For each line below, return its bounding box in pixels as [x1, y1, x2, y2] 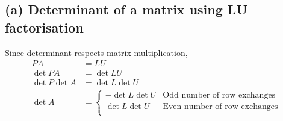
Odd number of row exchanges [163, 90, 276, 99]
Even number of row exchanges [163, 102, 278, 111]
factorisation [5, 17, 84, 36]
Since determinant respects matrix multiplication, [5, 46, 188, 58]
